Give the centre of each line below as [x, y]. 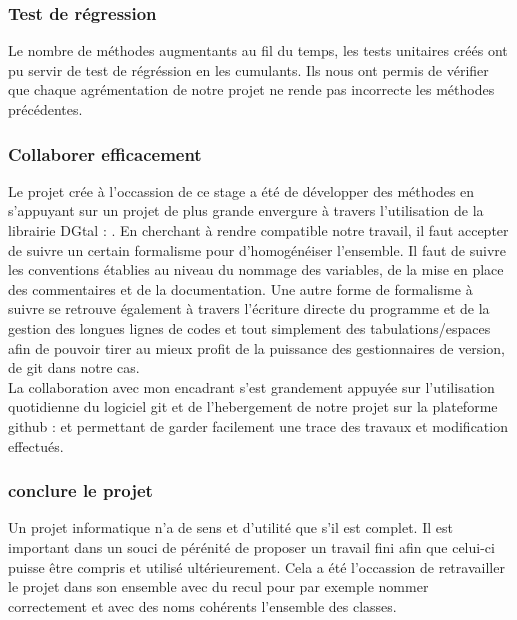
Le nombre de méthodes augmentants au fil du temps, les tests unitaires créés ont [258, 50]
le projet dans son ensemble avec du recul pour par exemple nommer [218, 586]
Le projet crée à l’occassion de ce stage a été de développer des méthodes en [241, 190]
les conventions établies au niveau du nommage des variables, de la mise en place [256, 269]
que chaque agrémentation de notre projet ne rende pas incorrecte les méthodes [251, 89]
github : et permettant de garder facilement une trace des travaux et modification [258, 425]
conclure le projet [80, 490]
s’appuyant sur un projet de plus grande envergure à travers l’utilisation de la [246, 210]
